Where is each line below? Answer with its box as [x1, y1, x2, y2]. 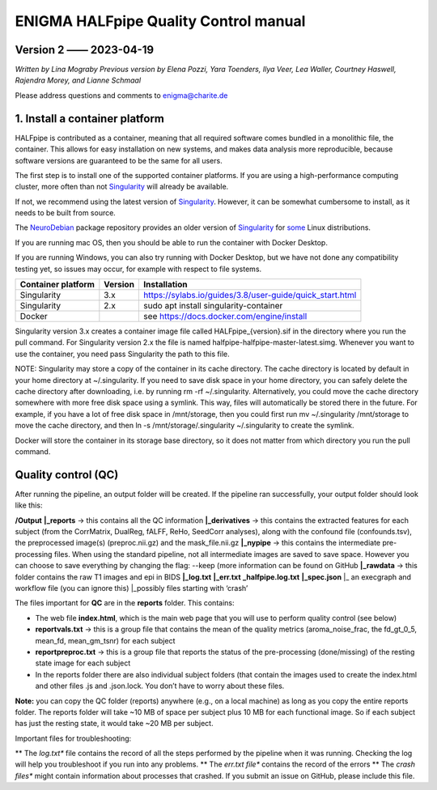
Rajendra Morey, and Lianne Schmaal [15, 75, 142, 85]
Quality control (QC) [15, 468, 119, 482]
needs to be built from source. [15, 208, 117, 218]
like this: [15, 500, 43, 510]
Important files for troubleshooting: [15, 733, 132, 743]
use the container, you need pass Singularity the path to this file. [15, 349, 230, 359]
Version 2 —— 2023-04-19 [15, 43, 154, 57]
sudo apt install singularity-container [142, 300, 283, 312]
